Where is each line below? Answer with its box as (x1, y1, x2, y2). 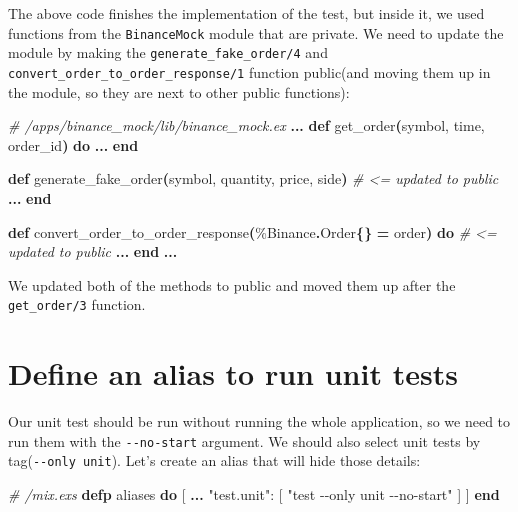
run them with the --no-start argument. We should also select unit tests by (8, 430, 481, 451)
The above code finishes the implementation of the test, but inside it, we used (8, 3, 485, 23)
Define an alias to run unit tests (8, 353, 458, 394)
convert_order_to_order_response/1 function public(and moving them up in (8, 61, 491, 82)
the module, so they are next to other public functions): (8, 81, 350, 102)
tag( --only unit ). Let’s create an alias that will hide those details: (8, 450, 421, 471)
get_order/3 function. (8, 294, 146, 315)
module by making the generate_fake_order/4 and (8, 42, 328, 63)
